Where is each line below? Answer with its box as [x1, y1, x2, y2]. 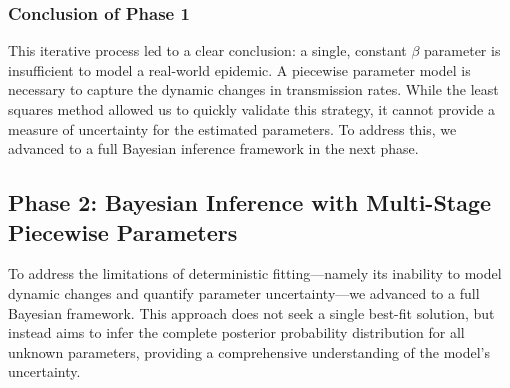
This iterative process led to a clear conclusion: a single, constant [8, 40, 407, 61]
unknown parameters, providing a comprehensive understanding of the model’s [8, 341, 490, 362]
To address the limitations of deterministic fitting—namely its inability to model [8, 263, 502, 284]
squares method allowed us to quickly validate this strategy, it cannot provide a [8, 99, 496, 119]
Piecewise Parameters [8, 216, 238, 247]
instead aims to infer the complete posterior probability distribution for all [8, 322, 465, 343]
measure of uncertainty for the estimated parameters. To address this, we [8, 118, 457, 139]
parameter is [424, 40, 501, 61]
